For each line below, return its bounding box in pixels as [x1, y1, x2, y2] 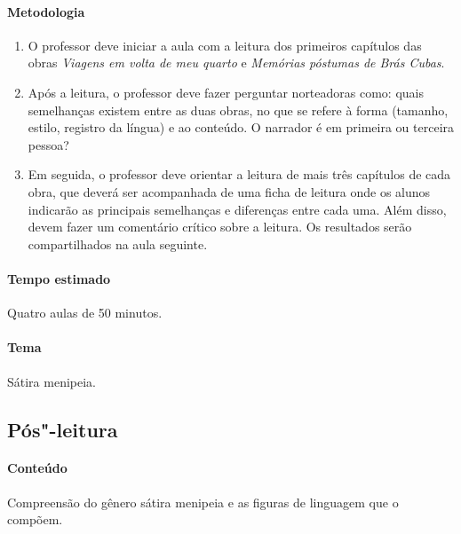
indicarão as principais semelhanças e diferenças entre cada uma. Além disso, [28, 200, 447, 218]
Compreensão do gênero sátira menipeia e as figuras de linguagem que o [7, 492, 399, 511]
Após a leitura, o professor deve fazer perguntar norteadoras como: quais [28, 82, 424, 101]
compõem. [7, 510, 63, 529]
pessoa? [28, 135, 69, 153]
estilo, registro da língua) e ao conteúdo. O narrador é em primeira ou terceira [28, 118, 455, 137]
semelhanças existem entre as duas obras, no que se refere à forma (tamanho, [28, 100, 449, 119]
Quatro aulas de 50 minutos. [7, 303, 163, 322]
